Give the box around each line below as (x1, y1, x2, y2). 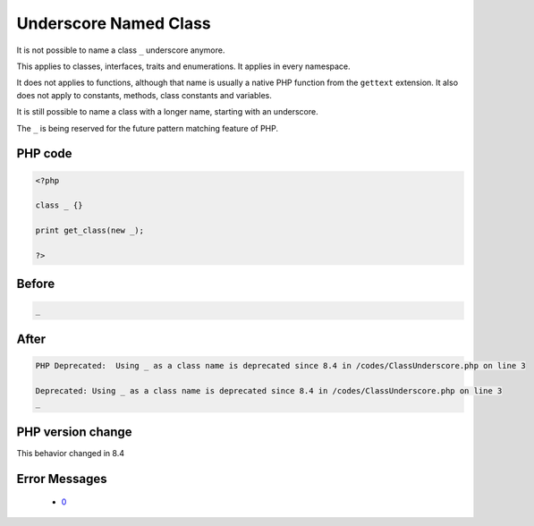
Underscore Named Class (16, 13, 212, 33)
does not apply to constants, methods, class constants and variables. (16, 89, 273, 100)
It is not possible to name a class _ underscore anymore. (16, 45, 225, 55)
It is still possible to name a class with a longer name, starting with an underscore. (16, 106, 318, 117)
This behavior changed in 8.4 (16, 447, 125, 458)
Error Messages (16, 471, 107, 487)
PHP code (16, 146, 72, 161)
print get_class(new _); (35, 225, 145, 236)
